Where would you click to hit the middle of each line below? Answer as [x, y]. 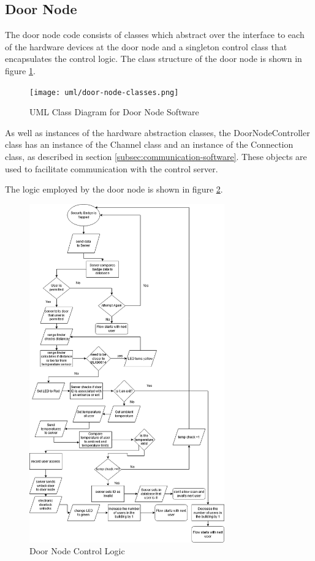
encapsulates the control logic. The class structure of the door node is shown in [154, 59]
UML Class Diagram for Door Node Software [114, 112]
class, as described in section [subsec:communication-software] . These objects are [156, 157]
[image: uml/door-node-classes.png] [104, 92]
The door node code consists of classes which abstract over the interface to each [155, 35]
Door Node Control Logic [77, 551]
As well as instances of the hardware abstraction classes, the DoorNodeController [157, 132]
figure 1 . [20, 70]
